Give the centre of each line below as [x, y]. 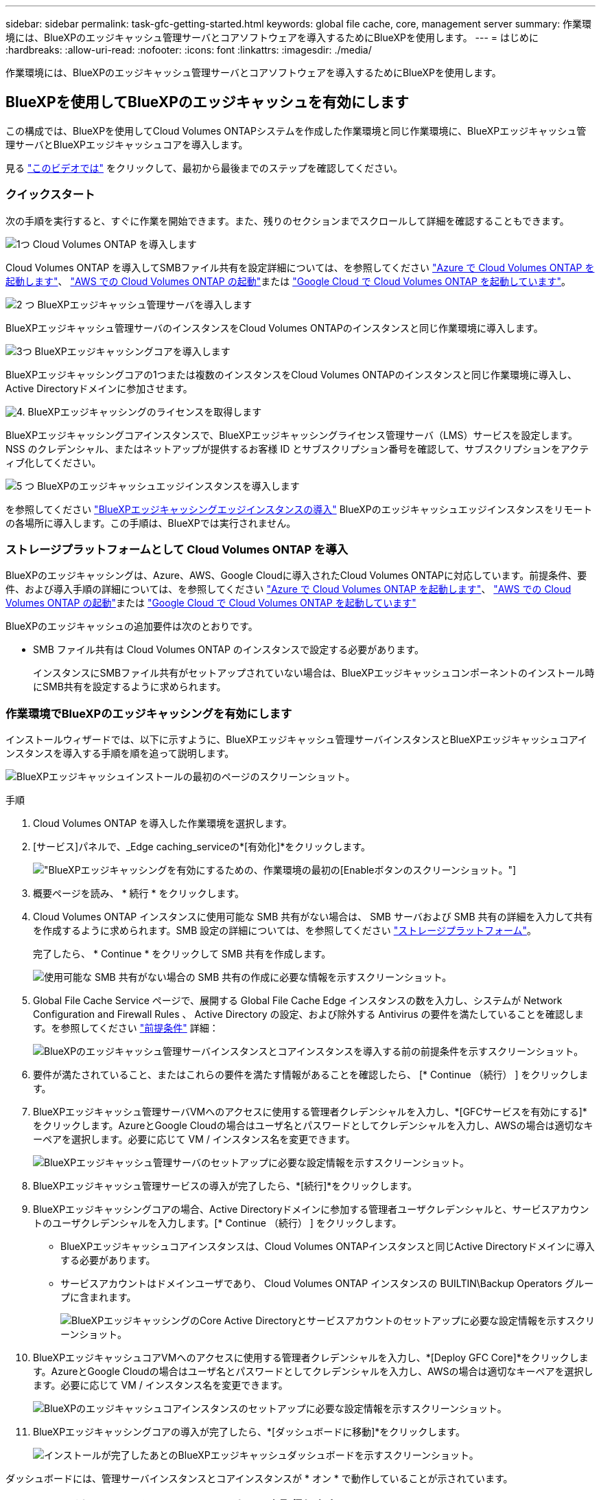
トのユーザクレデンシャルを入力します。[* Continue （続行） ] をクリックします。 [217, 1223]
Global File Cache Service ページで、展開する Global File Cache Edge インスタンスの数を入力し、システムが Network [298, 1001]
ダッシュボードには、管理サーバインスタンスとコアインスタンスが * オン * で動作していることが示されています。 [259, 1479]
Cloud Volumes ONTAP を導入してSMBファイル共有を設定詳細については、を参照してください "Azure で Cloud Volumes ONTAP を [300, 267]
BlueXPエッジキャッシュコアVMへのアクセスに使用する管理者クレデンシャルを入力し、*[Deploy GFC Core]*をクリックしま [311, 1358]
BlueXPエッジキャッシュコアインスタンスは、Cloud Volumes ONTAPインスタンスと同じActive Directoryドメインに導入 [328, 1247]
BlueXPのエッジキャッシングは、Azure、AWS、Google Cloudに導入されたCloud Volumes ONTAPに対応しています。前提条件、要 [296, 576]
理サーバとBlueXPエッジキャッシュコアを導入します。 [127, 144]
